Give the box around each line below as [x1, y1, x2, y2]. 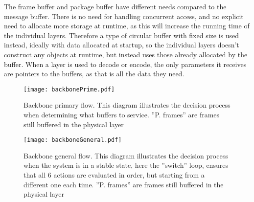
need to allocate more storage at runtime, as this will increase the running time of [4, 21, 250, 31]
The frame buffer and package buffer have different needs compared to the [4, 1, 227, 11]
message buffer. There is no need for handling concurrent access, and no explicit [4, 11, 244, 21]
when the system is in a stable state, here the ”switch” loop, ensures [23, 160, 228, 170]
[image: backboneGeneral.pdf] [23, 136, 122, 144]
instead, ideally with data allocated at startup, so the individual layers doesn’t [4, 40, 239, 50]
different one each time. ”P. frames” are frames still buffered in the [23, 179, 224, 189]
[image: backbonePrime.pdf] [23, 86, 115, 93]
